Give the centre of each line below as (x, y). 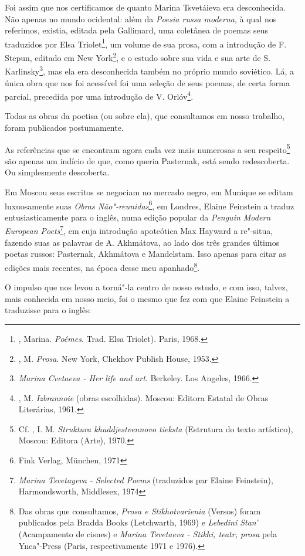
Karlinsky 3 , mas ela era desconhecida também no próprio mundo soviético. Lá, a (149, 70)
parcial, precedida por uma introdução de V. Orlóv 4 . (99, 95)
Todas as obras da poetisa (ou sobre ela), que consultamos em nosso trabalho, (145, 116)
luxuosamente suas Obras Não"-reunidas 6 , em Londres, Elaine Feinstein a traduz (150, 205)
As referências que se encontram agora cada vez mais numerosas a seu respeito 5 (148, 148)
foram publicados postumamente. (64, 127)
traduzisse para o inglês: (48, 310)
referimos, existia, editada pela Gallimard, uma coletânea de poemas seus (136, 30)
